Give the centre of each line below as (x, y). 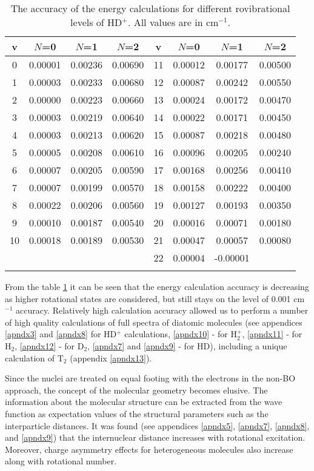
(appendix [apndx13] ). (111, 357)
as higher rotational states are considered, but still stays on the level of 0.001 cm (155, 298)
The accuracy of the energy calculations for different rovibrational (150, 8)
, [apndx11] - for (272, 334)
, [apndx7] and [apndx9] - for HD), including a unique (187, 345)
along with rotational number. (61, 461)
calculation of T (34, 357)
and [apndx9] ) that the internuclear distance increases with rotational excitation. (155, 437)
